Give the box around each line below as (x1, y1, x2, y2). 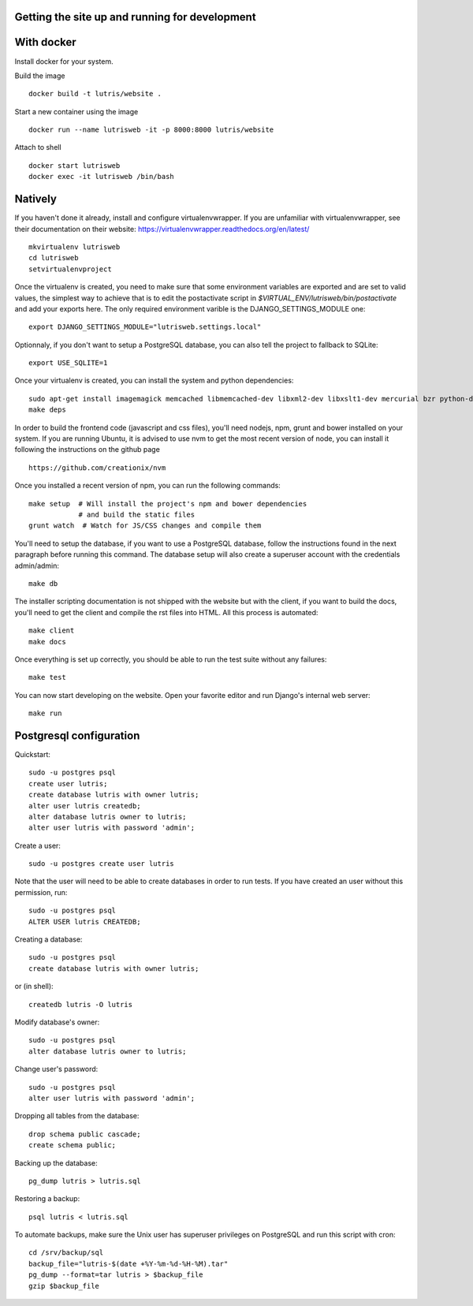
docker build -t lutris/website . (28, 89, 162, 99)
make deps (28, 405, 66, 414)
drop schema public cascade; (28, 1129, 141, 1139)
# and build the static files (78, 509, 196, 519)
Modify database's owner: (14, 1017, 100, 1027)
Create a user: (14, 841, 61, 850)
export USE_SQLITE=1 (28, 359, 108, 368)
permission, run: (14, 887, 68, 897)
